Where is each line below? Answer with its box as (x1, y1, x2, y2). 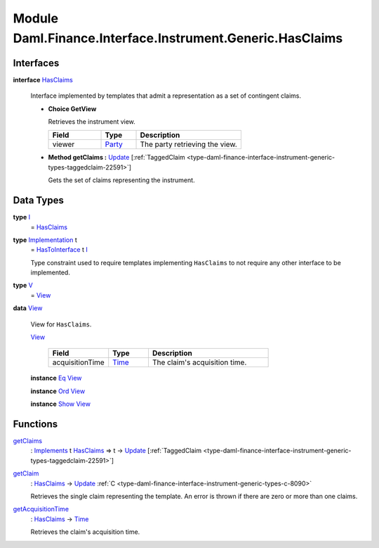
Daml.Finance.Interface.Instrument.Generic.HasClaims (13, 30, 343, 46)
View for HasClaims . (30, 320, 92, 329)
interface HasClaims (13, 75, 73, 84)
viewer (52, 139, 75, 149)
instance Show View (30, 400, 91, 408)
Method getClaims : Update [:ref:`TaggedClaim (48, 153, 185, 162)
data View (13, 304, 43, 312)
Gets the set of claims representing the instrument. (48, 176, 196, 184)
